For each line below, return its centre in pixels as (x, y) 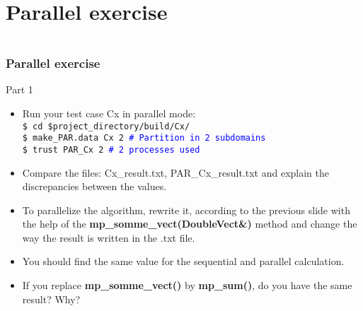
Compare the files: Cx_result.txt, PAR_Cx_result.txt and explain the (176, 172)
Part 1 (19, 89)
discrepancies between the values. (94, 186)
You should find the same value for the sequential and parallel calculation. (183, 261)
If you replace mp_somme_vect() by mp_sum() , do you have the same (187, 285)
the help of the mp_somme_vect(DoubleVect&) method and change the (190, 224)
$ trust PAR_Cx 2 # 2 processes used (111, 149)
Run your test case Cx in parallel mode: (109, 113)
